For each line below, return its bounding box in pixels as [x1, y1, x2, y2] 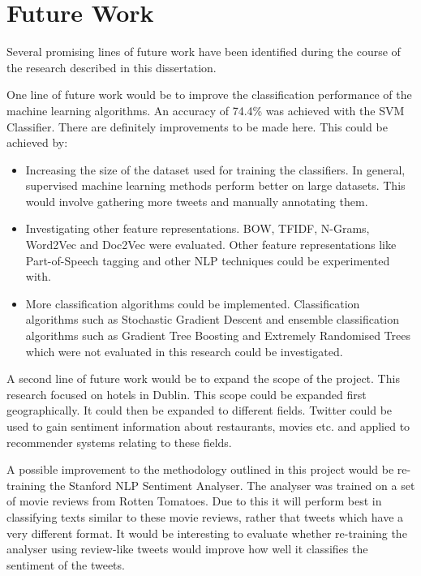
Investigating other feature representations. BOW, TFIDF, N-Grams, [25, 220, 370, 237]
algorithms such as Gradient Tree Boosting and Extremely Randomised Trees [25, 327, 411, 344]
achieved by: [6, 134, 68, 151]
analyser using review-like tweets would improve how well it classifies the [6, 540, 368, 557]
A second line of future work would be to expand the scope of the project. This [6, 370, 400, 387]
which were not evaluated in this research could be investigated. [25, 342, 343, 359]
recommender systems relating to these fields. [6, 433, 232, 450]
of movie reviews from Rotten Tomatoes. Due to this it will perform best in [6, 492, 382, 509]
